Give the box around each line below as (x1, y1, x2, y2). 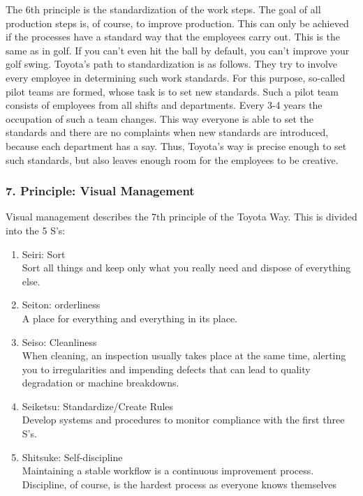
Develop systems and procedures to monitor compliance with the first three (22, 412, 345, 427)
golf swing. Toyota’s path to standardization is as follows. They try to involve (6, 57, 337, 71)
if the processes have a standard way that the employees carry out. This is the (6, 29, 340, 44)
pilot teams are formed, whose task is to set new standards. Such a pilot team (6, 84, 339, 98)
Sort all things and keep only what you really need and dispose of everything (22, 260, 351, 275)
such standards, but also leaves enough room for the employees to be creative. (6, 152, 339, 167)
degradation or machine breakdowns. (22, 375, 179, 390)
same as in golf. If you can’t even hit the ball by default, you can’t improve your (6, 43, 350, 57)
